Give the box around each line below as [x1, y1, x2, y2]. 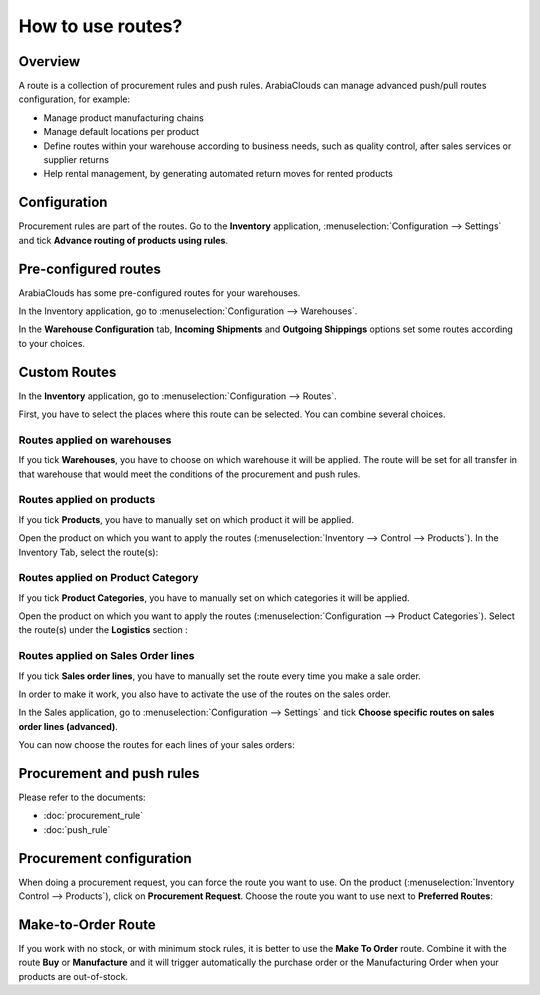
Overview [18, 53, 81, 70]
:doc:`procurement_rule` [43, 810, 144, 822]
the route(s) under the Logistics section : [18, 624, 189, 636]
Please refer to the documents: [18, 791, 146, 804]
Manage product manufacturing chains [43, 111, 204, 124]
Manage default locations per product [43, 126, 200, 138]
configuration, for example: [18, 93, 130, 105]
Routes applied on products [18, 493, 156, 507]
